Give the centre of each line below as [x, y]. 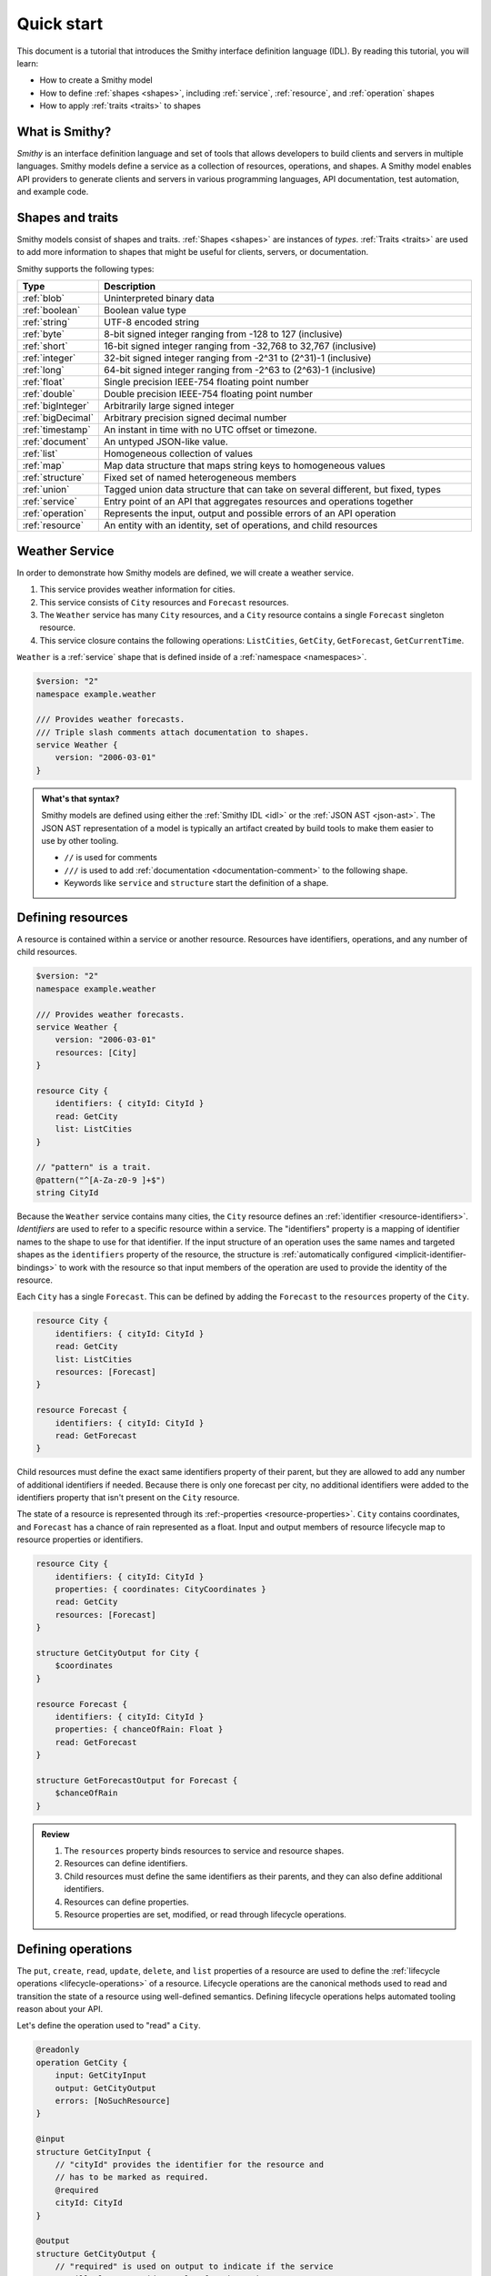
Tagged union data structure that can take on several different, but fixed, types [272, 490]
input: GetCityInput [101, 2075]
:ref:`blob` [44, 299]
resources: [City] [96, 1052]
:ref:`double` [49, 394]
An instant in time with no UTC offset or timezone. [210, 430]
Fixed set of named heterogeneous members [200, 478]
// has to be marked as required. [132, 2177]
